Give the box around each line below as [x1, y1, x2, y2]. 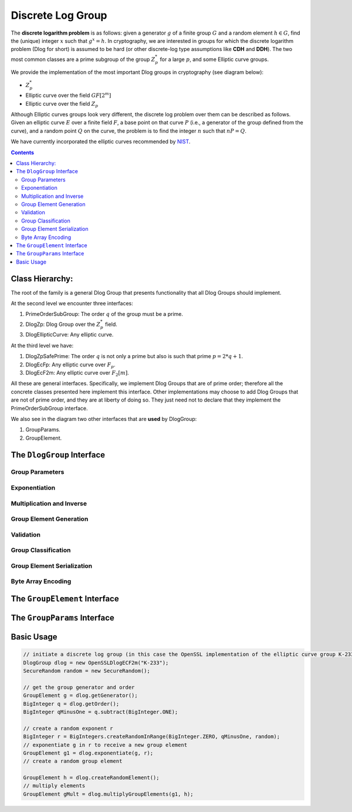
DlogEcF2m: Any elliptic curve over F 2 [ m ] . [25, 369, 129, 378]
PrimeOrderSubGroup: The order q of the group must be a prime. [25, 311, 183, 318]
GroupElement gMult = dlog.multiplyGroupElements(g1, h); [23, 790, 194, 797]
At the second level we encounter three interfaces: [11, 300, 133, 307]
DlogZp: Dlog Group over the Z [25, 321, 101, 328]
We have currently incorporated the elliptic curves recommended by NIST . [11, 138, 191, 145]
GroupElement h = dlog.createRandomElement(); [23, 774, 160, 781]
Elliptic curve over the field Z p [25, 100, 99, 109]
